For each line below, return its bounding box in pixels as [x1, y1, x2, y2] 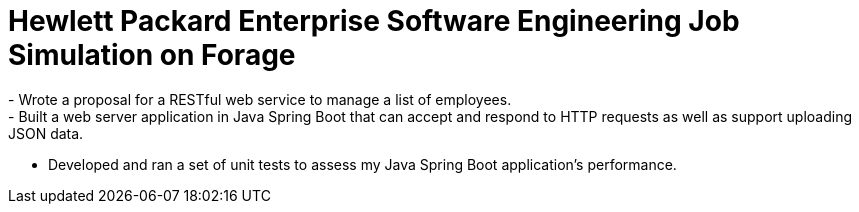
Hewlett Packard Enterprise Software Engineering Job [8, 4, 740, 38]
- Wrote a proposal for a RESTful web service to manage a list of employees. [8, 90, 512, 108]
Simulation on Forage [8, 38, 296, 72]
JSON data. [8, 124, 84, 142]
